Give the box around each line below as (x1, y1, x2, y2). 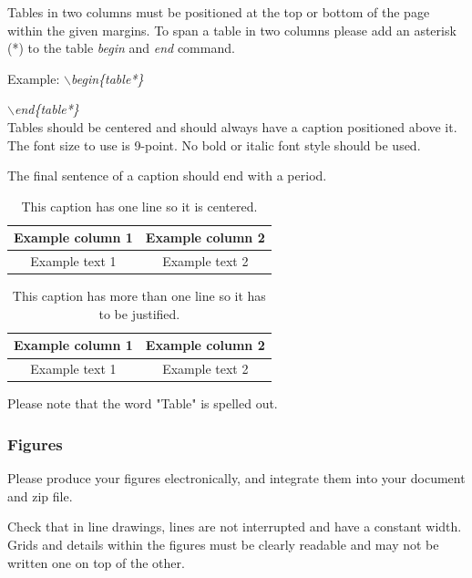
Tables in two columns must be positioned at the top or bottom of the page (7, 3, 430, 21)
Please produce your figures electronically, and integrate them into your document (7, 469, 466, 488)
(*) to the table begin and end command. (7, 38, 235, 57)
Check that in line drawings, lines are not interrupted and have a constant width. (7, 517, 462, 536)
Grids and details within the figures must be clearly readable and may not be (7, 535, 439, 553)
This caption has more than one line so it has (12, 286, 266, 305)
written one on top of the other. (7, 552, 185, 572)
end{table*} (14, 99, 79, 119)
